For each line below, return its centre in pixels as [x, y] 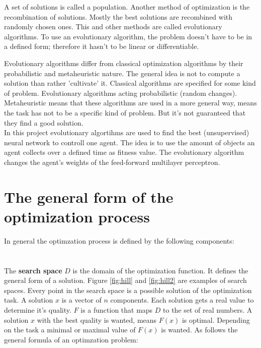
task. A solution [29, 300]
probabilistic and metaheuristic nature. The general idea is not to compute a [122, 73]
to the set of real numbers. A [208, 309]
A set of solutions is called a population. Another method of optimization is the [127, 7]
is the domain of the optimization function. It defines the [160, 270]
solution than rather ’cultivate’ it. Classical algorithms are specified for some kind [130, 83]
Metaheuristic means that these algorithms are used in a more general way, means [130, 103]
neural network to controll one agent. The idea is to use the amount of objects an [129, 142]
